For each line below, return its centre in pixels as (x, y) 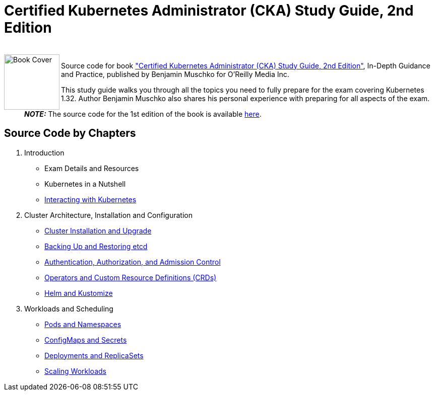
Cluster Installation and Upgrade (98, 230)
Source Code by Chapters (70, 133)
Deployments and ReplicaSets (94, 355)
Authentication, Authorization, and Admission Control (133, 262)
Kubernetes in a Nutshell (85, 184)
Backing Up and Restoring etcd (96, 246)
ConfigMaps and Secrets (86, 340)
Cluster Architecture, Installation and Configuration (108, 215)
